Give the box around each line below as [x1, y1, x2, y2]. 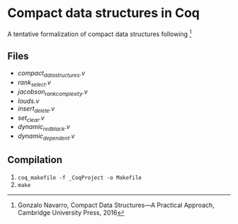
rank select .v [17, 78, 52, 88]
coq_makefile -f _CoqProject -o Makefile [17, 174, 142, 181]
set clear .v [17, 113, 45, 123]
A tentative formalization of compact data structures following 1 [7, 28, 192, 38]
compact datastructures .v [17, 69, 86, 79]
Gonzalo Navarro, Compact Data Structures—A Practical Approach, [17, 201, 215, 209]
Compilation [7, 154, 62, 166]
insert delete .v [17, 104, 55, 114]
